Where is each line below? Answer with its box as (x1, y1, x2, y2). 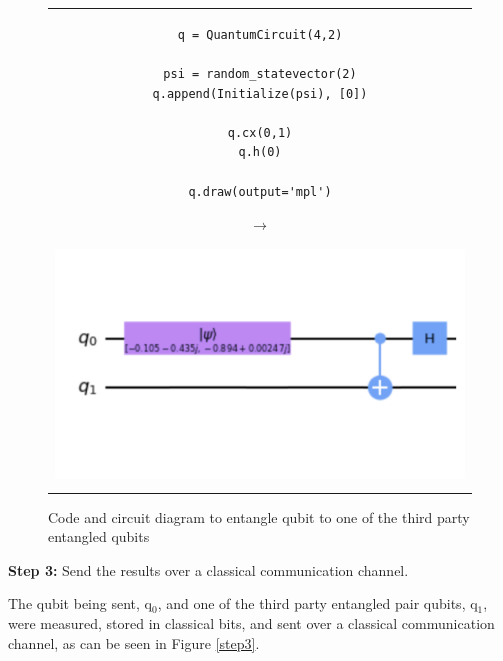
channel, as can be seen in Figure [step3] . (8, 632, 260, 653)
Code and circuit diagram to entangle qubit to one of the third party (48, 506, 470, 527)
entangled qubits (48, 526, 150, 547)
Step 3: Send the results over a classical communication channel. (8, 559, 409, 580)
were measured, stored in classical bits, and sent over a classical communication (8, 613, 495, 634)
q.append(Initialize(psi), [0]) (152, 86, 368, 101)
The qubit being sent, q (8, 593, 152, 614)
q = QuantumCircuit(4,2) (177, 27, 343, 42)
